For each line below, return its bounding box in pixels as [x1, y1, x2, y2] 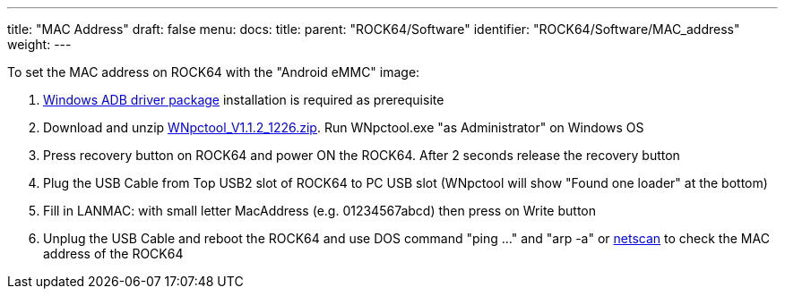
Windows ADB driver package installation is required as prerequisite [43, 92, 444, 107]
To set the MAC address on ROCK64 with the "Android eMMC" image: [7, 64, 420, 80]
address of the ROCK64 [43, 246, 184, 261]
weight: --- [7, 37, 72, 52]
